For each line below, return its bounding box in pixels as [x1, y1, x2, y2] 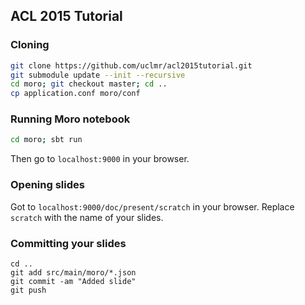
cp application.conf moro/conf [10, 89, 141, 99]
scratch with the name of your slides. [10, 211, 164, 223]
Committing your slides [10, 236, 127, 250]
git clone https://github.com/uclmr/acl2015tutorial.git [10, 60, 253, 71]
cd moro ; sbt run [10, 135, 83, 145]
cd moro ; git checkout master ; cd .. [10, 79, 168, 89]
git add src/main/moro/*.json [10, 267, 137, 278]
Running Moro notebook [10, 112, 131, 126]
